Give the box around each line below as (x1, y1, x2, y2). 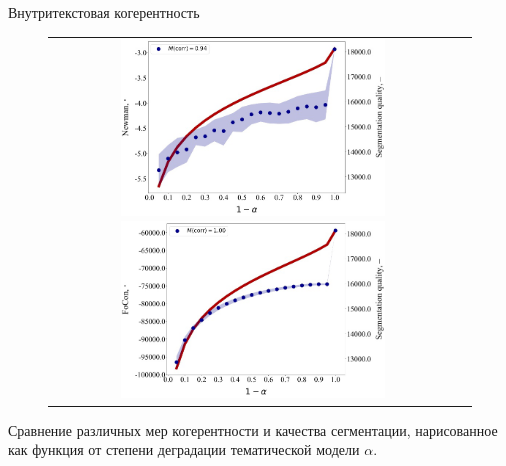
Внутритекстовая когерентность (8, 2, 200, 22)
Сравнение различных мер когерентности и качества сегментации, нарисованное (8, 419, 498, 440)
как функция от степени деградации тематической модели (8, 439, 360, 460)
